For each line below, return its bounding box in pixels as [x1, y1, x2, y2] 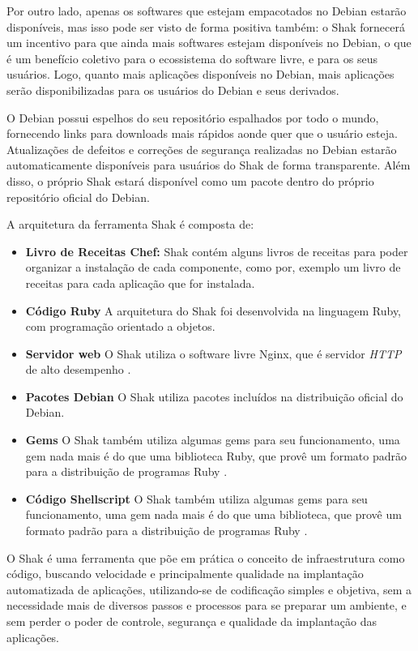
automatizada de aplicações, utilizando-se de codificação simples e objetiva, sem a [6, 580, 412, 597]
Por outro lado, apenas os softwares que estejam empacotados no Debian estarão [6, 2, 407, 19]
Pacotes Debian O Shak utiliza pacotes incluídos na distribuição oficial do [25, 388, 403, 405]
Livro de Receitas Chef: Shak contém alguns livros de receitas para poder [25, 242, 408, 259]
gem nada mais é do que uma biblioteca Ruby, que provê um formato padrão [25, 447, 407, 464]
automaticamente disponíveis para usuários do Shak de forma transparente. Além [6, 156, 411, 173]
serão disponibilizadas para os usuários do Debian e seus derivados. [6, 81, 339, 98]
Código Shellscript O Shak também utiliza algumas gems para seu [25, 490, 368, 507]
